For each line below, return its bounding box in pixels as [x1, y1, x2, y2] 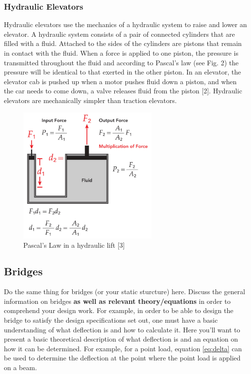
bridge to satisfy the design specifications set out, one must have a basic [4, 315, 218, 325]
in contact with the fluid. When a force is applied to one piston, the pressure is [4, 48, 238, 58]
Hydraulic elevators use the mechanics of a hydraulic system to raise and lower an [4, 19, 247, 30]
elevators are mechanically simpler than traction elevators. [4, 95, 177, 105]
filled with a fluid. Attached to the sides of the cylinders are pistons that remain [4, 38, 242, 48]
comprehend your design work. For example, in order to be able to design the [4, 305, 234, 315]
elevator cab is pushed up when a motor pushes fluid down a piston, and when [4, 76, 237, 86]
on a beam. [4, 362, 37, 373]
